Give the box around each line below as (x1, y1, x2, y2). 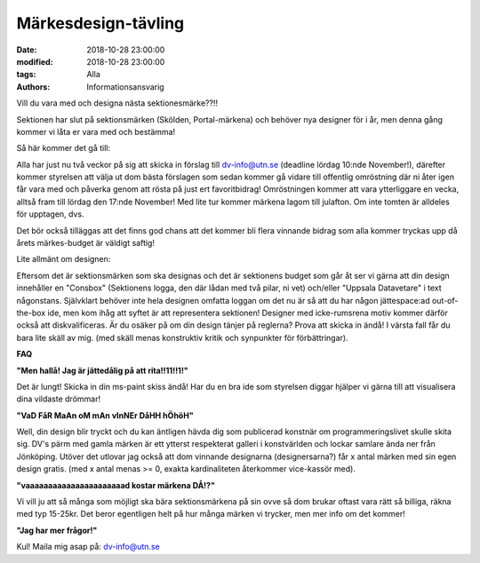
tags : (16, 69, 36, 80)
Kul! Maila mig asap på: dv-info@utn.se (16, 542, 160, 552)
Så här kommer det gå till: (16, 143, 111, 154)
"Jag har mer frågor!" (16, 525, 98, 535)
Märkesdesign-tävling (16, 13, 185, 33)
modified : (16, 56, 53, 67)
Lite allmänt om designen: (16, 254, 111, 265)
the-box (16, 307, 46, 318)
